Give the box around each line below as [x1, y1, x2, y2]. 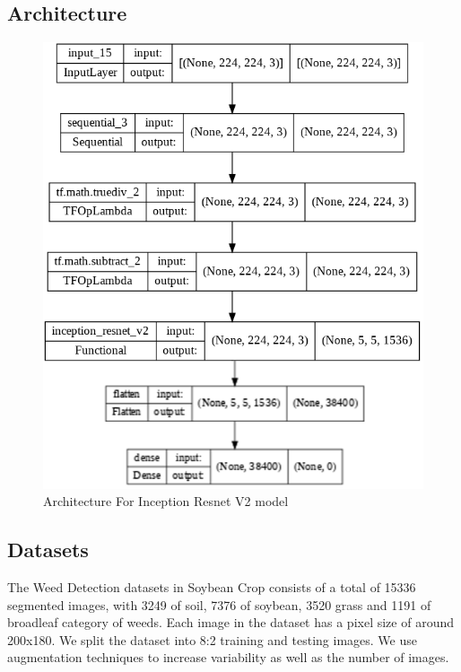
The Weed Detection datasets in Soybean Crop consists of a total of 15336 [7, 577, 416, 596]
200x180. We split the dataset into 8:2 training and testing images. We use [7, 630, 417, 649]
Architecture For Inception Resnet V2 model [43, 492, 289, 511]
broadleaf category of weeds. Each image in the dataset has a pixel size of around [7, 613, 454, 632]
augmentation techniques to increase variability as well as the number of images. [7, 648, 449, 667]
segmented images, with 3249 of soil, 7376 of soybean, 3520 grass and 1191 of [7, 595, 431, 614]
